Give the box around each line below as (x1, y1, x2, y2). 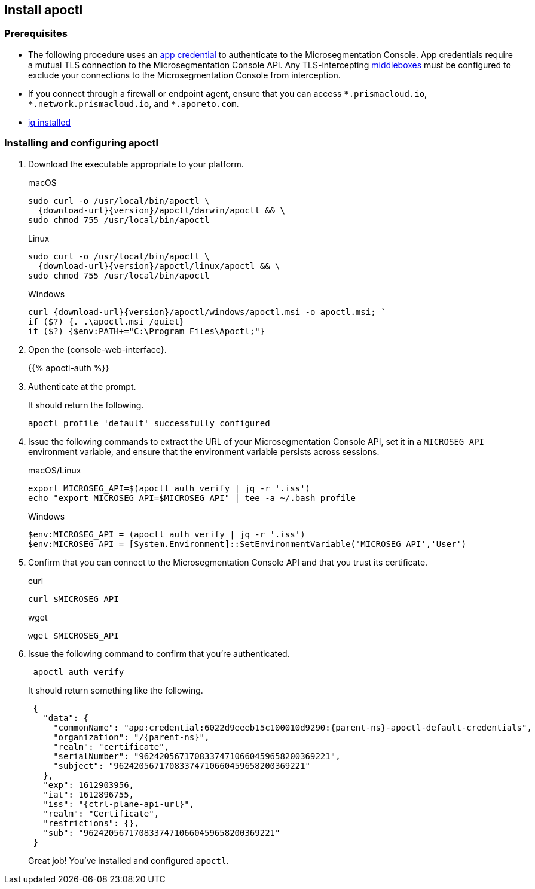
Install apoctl (4, 2, 83, 17)
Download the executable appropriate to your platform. (28, 158, 244, 169)
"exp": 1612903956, (43, 780, 134, 790)
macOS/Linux (28, 465, 81, 475)
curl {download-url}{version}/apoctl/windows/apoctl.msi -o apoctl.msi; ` (28, 307, 386, 317)
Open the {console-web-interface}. (28, 344, 167, 355)
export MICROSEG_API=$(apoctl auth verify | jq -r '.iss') (28, 483, 311, 493)
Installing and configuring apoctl (4, 137, 159, 149)
